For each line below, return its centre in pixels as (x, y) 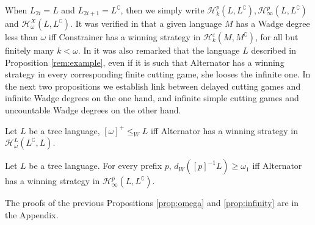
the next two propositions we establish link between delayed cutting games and (153, 86)
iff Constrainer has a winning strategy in (125, 37)
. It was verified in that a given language (146, 23)
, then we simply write (162, 10)
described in (274, 50)
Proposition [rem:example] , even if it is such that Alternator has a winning (145, 62)
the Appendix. (32, 214)
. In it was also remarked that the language (159, 50)
